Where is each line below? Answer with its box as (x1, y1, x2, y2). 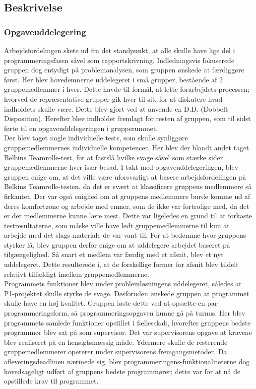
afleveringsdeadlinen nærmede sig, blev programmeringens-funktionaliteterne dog (4, 356, 250, 366)
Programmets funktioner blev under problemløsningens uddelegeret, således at (4, 278, 242, 289)
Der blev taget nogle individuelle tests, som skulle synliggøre (4, 132, 188, 143)
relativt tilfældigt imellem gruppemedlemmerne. (4, 268, 149, 279)
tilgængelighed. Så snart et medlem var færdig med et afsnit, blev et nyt (4, 249, 224, 259)
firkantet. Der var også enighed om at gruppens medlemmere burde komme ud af (4, 191, 251, 201)
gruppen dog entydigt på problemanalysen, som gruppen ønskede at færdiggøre (4, 65, 244, 75)
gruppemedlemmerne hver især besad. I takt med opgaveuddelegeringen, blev (4, 162, 239, 172)
